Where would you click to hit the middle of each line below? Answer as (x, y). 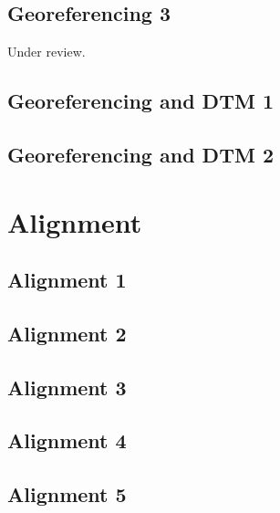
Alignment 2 (67, 333)
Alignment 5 (67, 494)
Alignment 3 (67, 387)
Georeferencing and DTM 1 (140, 101)
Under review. (47, 52)
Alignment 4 (67, 440)
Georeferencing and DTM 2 (140, 154)
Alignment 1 (67, 280)
